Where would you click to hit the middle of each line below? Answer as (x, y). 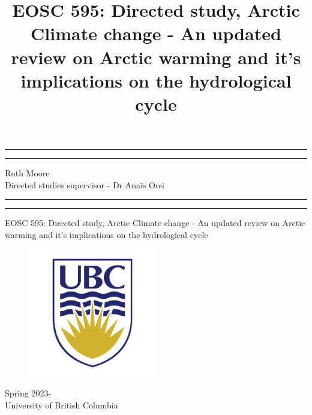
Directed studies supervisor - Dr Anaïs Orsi (85, 184)
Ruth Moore (27, 173)
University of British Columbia (61, 405)
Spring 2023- (28, 393)
